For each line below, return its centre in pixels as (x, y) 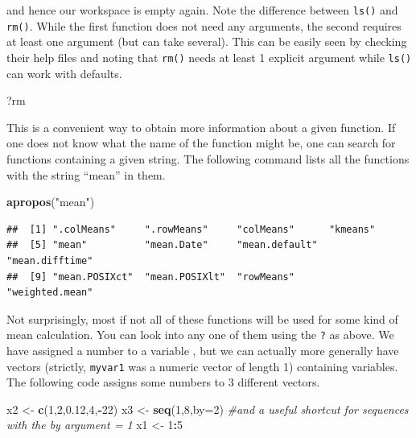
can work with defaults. (64, 73)
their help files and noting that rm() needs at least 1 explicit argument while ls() (209, 57)
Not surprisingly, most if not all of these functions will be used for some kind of (202, 318)
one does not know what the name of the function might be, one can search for (201, 143)
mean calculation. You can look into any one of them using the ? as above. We (200, 335)
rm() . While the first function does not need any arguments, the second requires (204, 25)
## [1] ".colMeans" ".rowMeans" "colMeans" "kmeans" (191, 229)
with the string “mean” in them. (86, 174)
